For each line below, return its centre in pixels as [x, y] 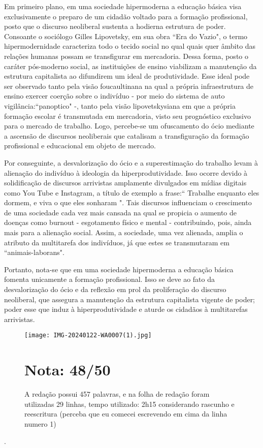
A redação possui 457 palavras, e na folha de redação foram [117, 394]
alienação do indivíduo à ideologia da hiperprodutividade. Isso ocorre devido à [126, 172]
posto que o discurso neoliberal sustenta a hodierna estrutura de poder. [115, 26]
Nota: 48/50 [68, 370]
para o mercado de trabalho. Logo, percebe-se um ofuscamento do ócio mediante [129, 126]
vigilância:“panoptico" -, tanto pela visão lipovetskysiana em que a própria [120, 105]
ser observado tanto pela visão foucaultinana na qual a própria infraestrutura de [129, 86]
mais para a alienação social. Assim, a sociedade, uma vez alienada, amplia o [124, 232]
